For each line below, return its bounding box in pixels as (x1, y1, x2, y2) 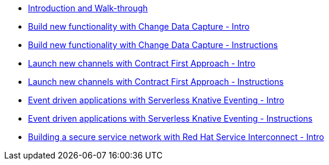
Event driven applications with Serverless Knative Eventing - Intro (28, 95, 284, 105)
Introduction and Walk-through (28, 3, 148, 13)
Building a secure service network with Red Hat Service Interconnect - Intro (28, 132, 324, 142)
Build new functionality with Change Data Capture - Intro (28, 21, 250, 31)
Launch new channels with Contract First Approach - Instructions (28, 77, 284, 87)
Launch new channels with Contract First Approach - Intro (28, 58, 256, 68)
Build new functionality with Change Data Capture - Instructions (28, 40, 278, 50)
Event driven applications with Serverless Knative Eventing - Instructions (28, 113, 313, 123)
